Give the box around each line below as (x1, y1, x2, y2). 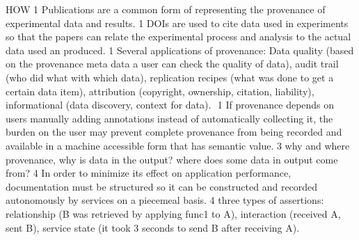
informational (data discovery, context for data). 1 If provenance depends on (6, 97, 335, 112)
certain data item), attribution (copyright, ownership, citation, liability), (6, 83, 314, 98)
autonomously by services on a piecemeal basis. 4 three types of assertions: (6, 193, 324, 207)
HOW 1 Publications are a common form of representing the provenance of (6, 2, 326, 16)
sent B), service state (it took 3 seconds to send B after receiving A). (6, 220, 300, 234)
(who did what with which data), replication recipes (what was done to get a (6, 70, 334, 84)
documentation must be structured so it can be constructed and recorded (6, 179, 318, 193)
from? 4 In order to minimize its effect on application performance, (6, 166, 292, 180)
